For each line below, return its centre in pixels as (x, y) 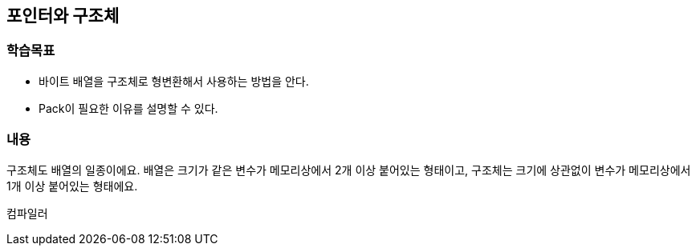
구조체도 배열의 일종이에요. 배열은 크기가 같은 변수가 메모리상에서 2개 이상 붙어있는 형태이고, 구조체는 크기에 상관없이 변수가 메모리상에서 (349, 170)
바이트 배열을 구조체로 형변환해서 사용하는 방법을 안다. (174, 81)
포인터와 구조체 (63, 16)
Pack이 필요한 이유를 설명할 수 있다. (128, 108)
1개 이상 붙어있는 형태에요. (72, 186)
